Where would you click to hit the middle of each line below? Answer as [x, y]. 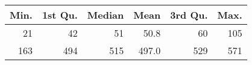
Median [106, 15]
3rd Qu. [189, 15]
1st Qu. [60, 15]
